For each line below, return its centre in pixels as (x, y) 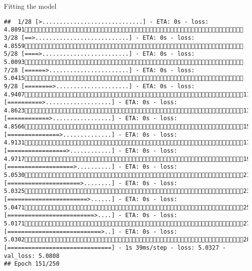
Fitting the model (30, 6)
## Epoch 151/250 (32, 264)
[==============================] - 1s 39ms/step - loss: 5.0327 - (115, 247)
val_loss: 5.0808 (32, 256)
